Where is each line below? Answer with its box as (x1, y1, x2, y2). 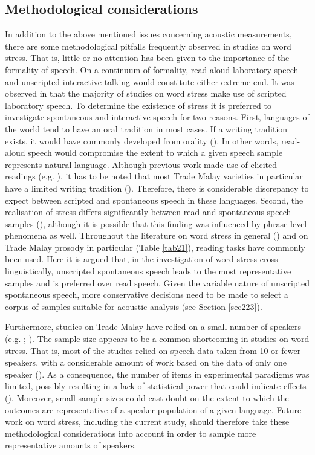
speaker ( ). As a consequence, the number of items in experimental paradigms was (5, 367, 310, 380)
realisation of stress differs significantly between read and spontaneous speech (5, 205, 291, 218)
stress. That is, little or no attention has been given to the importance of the (5, 51, 290, 64)
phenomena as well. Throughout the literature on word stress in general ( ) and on (5, 229, 308, 242)
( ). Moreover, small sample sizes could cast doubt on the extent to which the (5, 392, 289, 404)
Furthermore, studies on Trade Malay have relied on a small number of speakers (5, 320, 302, 333)
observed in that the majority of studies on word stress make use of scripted (5, 87, 287, 100)
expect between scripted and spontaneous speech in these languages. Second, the (5, 193, 304, 206)
